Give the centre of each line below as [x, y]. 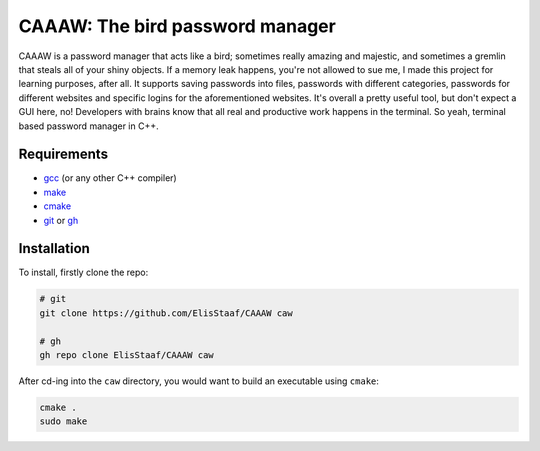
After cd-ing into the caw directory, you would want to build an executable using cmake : [199, 381]
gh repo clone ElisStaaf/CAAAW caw [126, 355]
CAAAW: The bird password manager [177, 26]
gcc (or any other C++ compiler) [110, 178]
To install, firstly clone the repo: [83, 272]
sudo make [63, 421]
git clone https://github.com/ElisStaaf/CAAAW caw [166, 313]
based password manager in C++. [88, 126]
